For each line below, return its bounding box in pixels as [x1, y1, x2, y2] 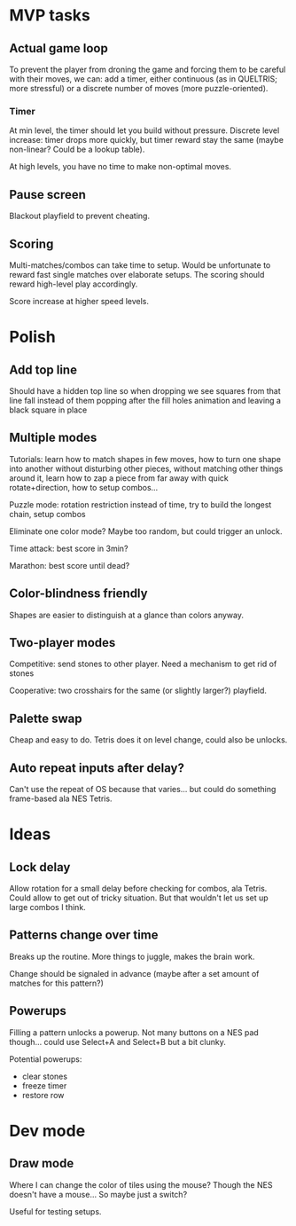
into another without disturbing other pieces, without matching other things [9, 463, 284, 474]
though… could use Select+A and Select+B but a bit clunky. [9, 1036, 226, 1047]
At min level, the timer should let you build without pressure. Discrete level [9, 125, 280, 136]
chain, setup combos [9, 508, 86, 519]
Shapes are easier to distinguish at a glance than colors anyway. [9, 609, 245, 620]
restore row [21, 1089, 65, 1100]
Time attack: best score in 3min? [9, 543, 129, 554]
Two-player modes [9, 635, 116, 650]
